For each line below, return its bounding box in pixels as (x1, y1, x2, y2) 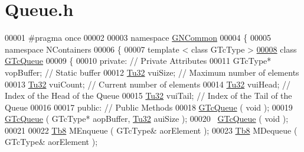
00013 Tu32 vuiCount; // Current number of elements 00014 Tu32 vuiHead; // (5, 77, 291, 90)
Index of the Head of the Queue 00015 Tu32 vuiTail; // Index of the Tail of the (5, 89, 292, 102)
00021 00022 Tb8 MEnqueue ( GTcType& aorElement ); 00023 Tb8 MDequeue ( (5, 124, 298, 136)
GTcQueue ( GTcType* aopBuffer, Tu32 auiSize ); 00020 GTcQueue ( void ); (5, 112, 289, 125)
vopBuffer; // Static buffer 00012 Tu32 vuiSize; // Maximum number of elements (5, 66, 299, 78)
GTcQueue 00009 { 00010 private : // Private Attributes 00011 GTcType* (5, 54, 272, 67)
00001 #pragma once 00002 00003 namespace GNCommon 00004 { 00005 (5, 31, 271, 44)
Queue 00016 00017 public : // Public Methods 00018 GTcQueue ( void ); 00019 (5, 101, 293, 113)
